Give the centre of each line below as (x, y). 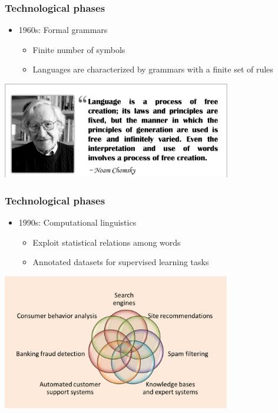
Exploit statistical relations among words (107, 242)
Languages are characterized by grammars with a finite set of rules (153, 69)
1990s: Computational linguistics (77, 222)
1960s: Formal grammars (63, 30)
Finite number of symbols (79, 49)
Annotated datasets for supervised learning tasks (121, 262)
